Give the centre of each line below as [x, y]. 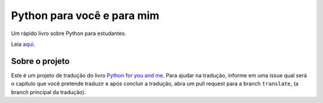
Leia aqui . [23, 44]
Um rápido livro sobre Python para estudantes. [69, 33]
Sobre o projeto [40, 61]
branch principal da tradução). [48, 92]
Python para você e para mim [85, 15]
